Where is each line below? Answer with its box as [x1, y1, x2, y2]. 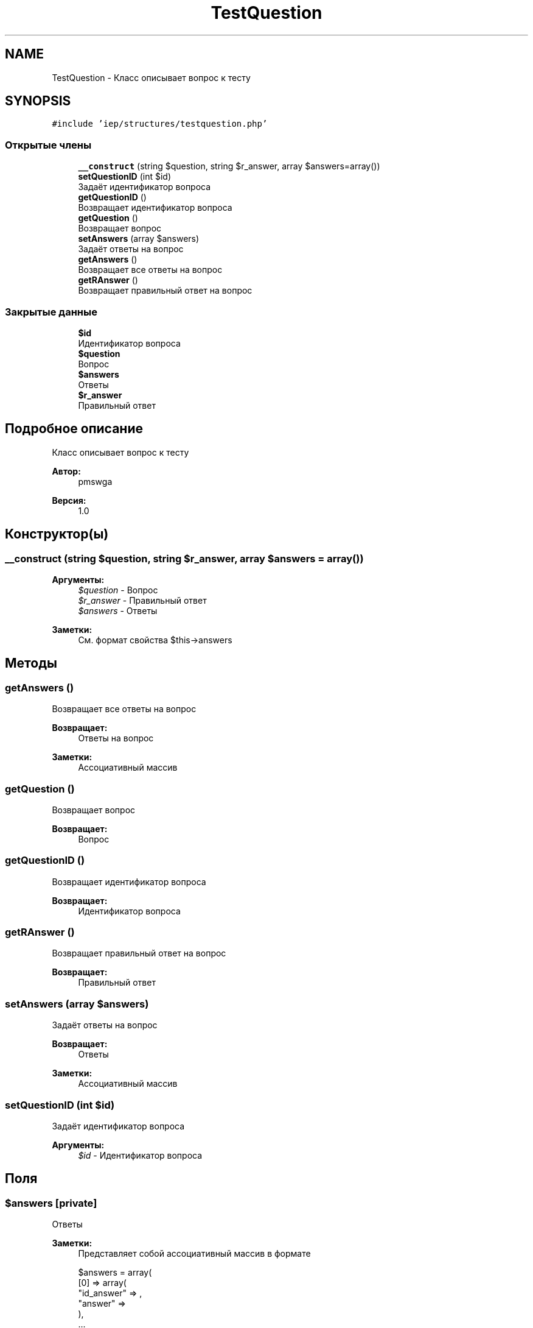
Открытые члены [5, 138, 92, 151]
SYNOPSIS [5, 93, 71, 109]
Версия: [52, 495, 86, 506]
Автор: [52, 465, 81, 476]
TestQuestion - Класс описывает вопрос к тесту [52, 72, 251, 83]
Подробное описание [5, 421, 143, 437]
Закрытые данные [5, 305, 97, 318]
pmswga [78, 476, 113, 487]
